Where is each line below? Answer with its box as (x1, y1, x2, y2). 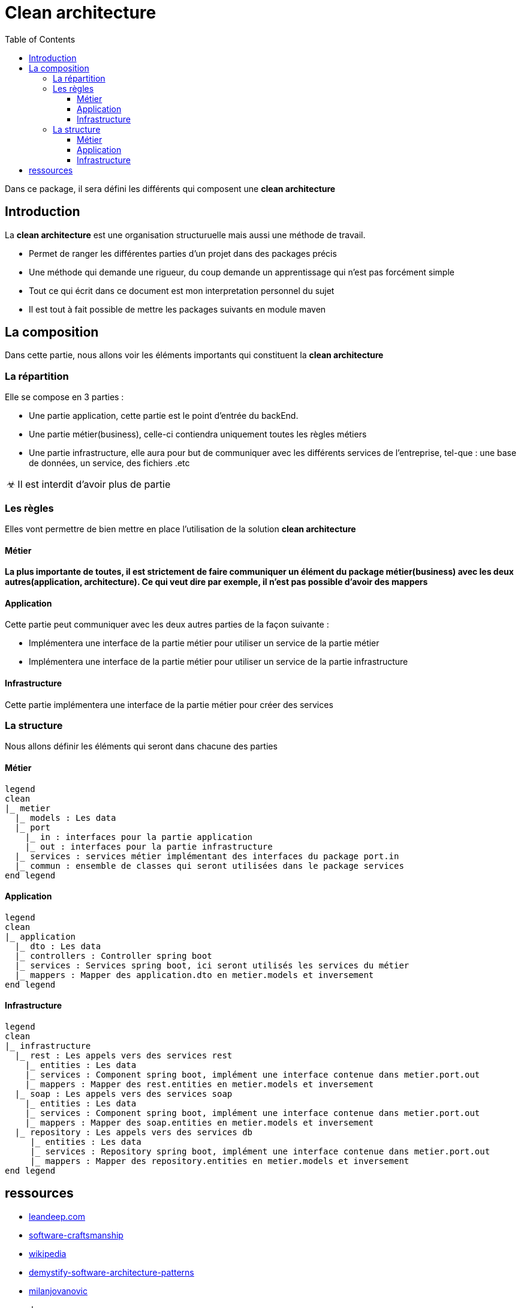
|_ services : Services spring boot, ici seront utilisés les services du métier (14, 960, 409, 970)
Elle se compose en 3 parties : (5, 392, 124, 403)
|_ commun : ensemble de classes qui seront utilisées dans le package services (14, 860, 404, 871)
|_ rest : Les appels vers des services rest (14, 1051, 233, 1060)
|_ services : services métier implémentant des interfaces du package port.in (14, 851, 399, 861)
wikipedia (29, 1248, 67, 1259)
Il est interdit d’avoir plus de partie (17, 478, 171, 491)
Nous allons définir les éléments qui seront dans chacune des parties (5, 741, 278, 752)
